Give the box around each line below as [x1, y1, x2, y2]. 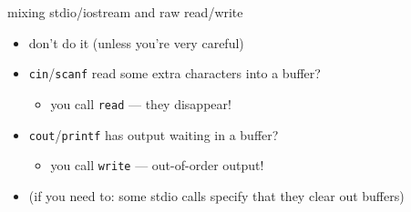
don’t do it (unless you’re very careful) [28, 33, 244, 52]
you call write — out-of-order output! [50, 156, 264, 175]
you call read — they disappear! [50, 94, 231, 113]
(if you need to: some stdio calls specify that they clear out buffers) [28, 186, 405, 205]
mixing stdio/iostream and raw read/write [7, 3, 243, 21]
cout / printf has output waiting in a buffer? [28, 125, 279, 144]
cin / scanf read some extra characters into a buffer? [28, 64, 321, 83]
